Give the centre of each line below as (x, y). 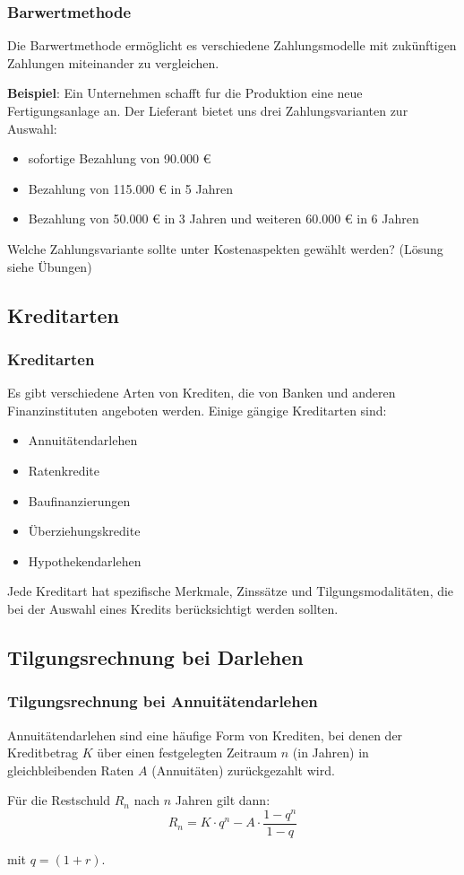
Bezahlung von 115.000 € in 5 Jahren (130, 188)
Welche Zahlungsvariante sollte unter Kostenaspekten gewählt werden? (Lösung (225, 248)
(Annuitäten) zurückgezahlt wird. (243, 770)
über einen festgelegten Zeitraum (187, 752)
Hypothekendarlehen (85, 560)
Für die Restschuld (59, 800)
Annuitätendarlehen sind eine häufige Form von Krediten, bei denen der (205, 735)
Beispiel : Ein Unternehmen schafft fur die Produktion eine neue (185, 93)
